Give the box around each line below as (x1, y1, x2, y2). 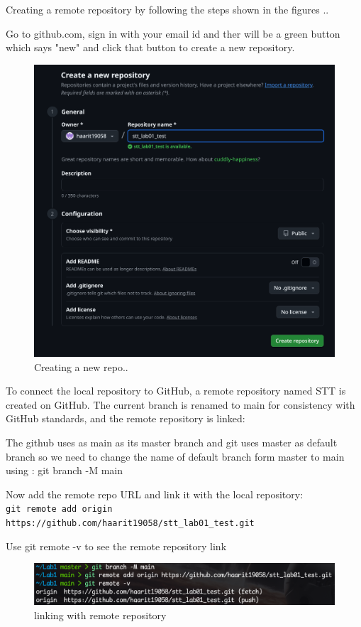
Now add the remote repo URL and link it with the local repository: (6, 486, 304, 501)
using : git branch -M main (6, 463, 123, 478)
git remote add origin (6, 504, 113, 515)
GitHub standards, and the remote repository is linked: (6, 411, 245, 426)
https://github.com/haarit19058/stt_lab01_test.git (6, 518, 255, 528)
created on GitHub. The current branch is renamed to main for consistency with (6, 397, 355, 412)
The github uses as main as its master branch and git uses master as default (6, 434, 338, 449)
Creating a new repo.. (34, 359, 128, 374)
